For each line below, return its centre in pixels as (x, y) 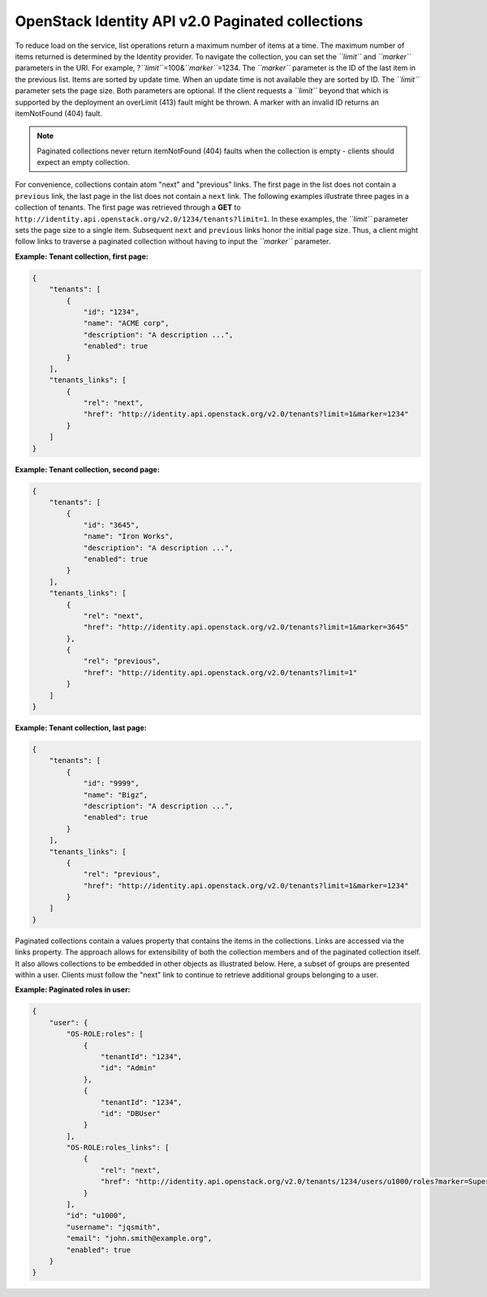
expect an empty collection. (83, 162)
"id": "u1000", (97, 1216)
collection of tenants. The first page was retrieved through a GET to (128, 208)
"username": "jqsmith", (114, 1227)
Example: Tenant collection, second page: (87, 469)
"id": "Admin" (129, 1068)
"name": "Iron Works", (128, 536)
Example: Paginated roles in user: (73, 989)
